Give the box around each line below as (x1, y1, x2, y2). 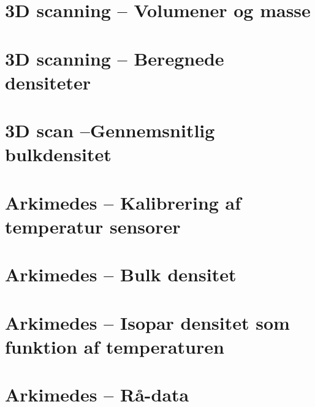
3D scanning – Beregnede (5, 45, 224, 70)
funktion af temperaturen (5, 333, 224, 359)
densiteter (5, 69, 91, 94)
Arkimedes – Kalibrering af (5, 189, 241, 215)
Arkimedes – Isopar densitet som (5, 310, 290, 335)
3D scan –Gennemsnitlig (5, 118, 215, 143)
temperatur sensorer (5, 213, 181, 238)
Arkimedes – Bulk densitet (5, 262, 237, 287)
